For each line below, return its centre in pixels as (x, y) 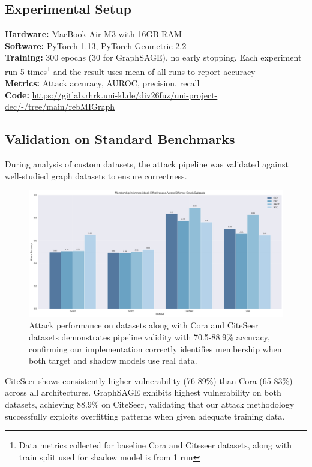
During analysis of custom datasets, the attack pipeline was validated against (147, 164)
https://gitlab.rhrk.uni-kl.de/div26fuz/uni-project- (125, 95)
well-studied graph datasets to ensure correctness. (96, 176)
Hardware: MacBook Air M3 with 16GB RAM (93, 34)
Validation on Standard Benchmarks (120, 139)
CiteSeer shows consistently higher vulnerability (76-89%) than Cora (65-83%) (149, 380)
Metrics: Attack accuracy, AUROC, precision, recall (102, 83)
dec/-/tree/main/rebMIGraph (60, 107)
